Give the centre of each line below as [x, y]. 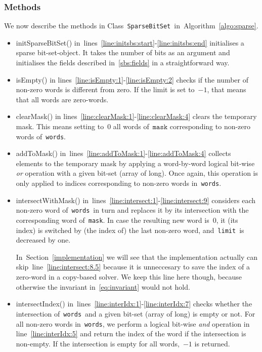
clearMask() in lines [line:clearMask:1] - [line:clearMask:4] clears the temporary [136, 116]
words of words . [41, 136]
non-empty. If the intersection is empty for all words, [98, 343]
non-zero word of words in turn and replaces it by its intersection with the [132, 210]
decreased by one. [43, 240]
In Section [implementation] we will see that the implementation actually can [137, 257]
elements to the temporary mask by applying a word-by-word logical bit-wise [135, 163]
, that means [227, 89]
